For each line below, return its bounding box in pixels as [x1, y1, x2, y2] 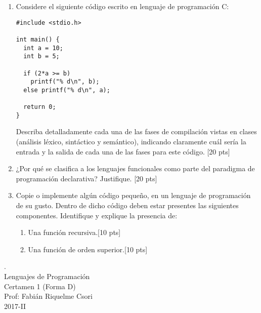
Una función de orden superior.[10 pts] [28, 244, 148, 254]
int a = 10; [23, 44, 63, 52]
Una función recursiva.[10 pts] [28, 227, 121, 238]
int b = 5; [23, 53, 60, 60]
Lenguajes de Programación [4, 271, 90, 281]
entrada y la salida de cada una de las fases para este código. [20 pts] [16, 146, 230, 156]
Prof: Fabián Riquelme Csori [4, 291, 93, 301]
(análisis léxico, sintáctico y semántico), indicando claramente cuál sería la [16, 136, 246, 147]
